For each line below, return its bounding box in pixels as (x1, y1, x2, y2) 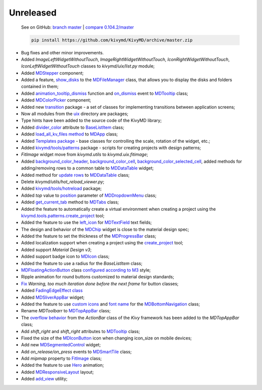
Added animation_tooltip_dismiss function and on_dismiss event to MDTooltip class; (21, 90, 189, 96)
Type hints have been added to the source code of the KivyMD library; (21, 118, 162, 123)
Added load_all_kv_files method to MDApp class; (21, 131, 118, 137)
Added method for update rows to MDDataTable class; (21, 172, 130, 178)
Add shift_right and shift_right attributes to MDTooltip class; (21, 328, 140, 334)
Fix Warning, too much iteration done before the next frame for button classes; (21, 281, 179, 287)
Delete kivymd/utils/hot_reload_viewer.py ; (21, 179, 104, 185)
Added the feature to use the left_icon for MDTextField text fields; (21, 220, 152, 225)
